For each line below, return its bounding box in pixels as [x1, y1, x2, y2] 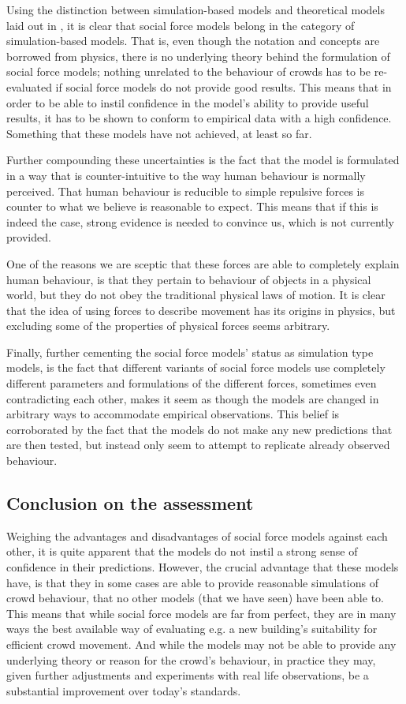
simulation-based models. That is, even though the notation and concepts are [6, 32, 380, 49]
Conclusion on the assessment [6, 491, 254, 515]
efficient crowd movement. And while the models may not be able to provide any [6, 635, 397, 652]
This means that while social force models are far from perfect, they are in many [6, 605, 397, 621]
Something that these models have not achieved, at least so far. [6, 125, 312, 141]
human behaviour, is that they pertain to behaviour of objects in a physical [6, 271, 371, 287]
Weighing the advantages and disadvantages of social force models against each [6, 527, 388, 544]
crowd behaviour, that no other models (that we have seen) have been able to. [6, 590, 384, 606]
